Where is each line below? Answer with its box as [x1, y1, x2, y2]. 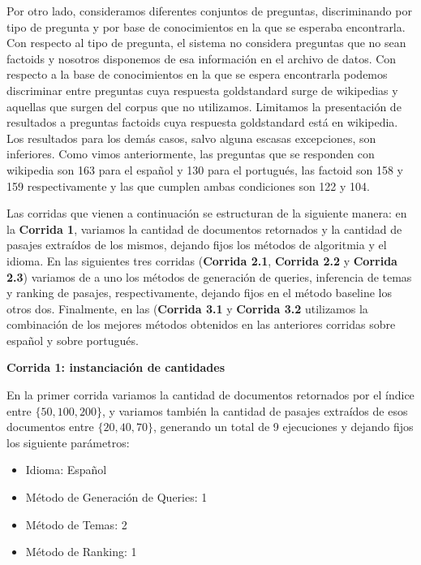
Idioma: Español [25, 461, 107, 478]
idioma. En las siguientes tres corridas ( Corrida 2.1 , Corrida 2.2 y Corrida [6, 252, 397, 269]
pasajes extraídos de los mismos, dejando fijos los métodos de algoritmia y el [6, 236, 387, 253]
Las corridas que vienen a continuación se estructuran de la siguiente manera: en [6, 205, 407, 222]
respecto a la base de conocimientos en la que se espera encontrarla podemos [6, 66, 388, 83]
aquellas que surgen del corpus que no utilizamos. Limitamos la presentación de [6, 97, 402, 114]
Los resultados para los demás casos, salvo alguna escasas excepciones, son [6, 129, 376, 146]
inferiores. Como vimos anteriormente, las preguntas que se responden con [6, 145, 375, 162]
